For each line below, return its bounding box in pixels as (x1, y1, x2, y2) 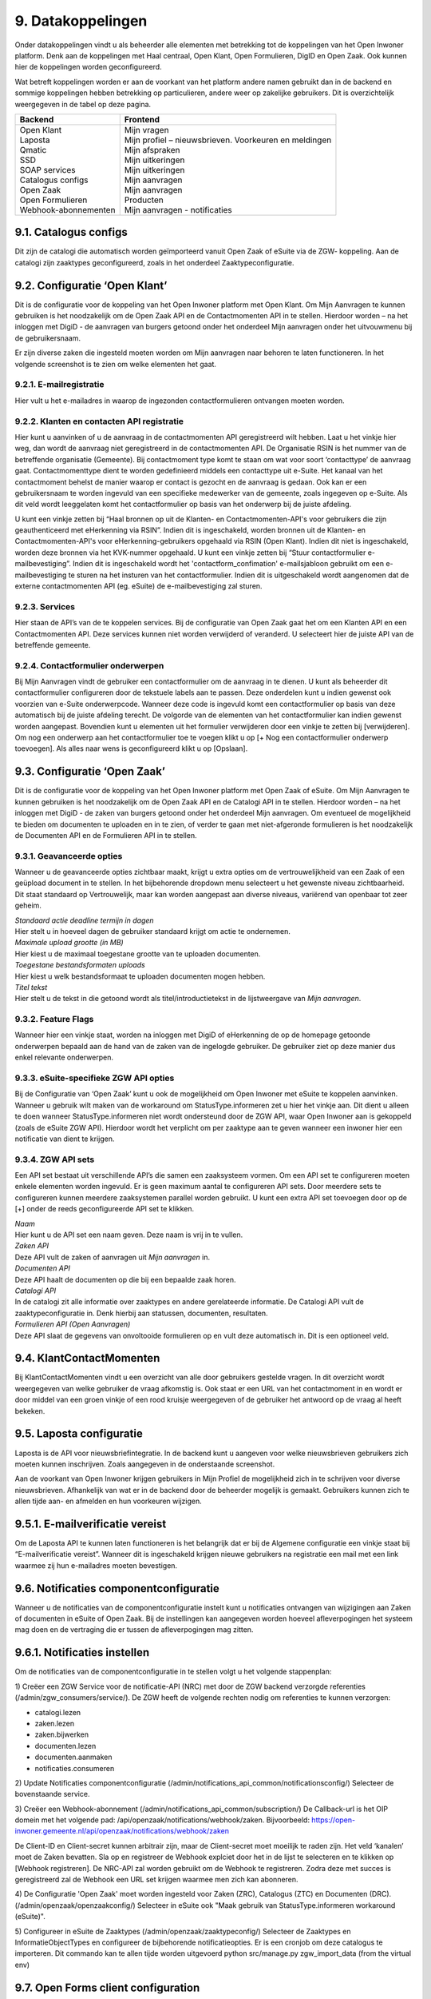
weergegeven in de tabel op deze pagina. (14, 99, 152, 109)
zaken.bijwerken (34, 1730, 89, 1739)
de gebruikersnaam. (14, 333, 81, 343)
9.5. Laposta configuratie (14, 1427, 143, 1441)
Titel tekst (14, 982, 48, 992)
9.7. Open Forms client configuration (14, 1981, 200, 1994)
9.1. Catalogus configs (14, 225, 128, 239)
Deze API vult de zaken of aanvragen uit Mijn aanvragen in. (14, 1252, 211, 1262)
